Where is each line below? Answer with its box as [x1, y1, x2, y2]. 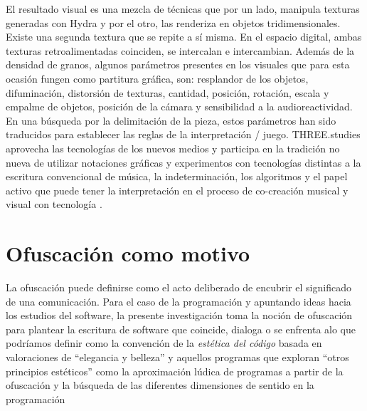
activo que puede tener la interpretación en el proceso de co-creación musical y [6, 182, 349, 197]
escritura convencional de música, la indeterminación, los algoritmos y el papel [6, 169, 348, 184]
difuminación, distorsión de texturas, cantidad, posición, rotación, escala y [6, 85, 329, 100]
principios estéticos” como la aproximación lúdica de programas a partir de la [6, 363, 344, 378]
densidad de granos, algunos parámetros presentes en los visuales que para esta [6, 57, 350, 72]
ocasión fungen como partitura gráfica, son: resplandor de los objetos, [6, 71, 309, 85]
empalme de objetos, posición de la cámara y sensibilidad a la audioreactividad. [6, 99, 353, 114]
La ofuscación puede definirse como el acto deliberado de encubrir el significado [6, 280, 351, 295]
